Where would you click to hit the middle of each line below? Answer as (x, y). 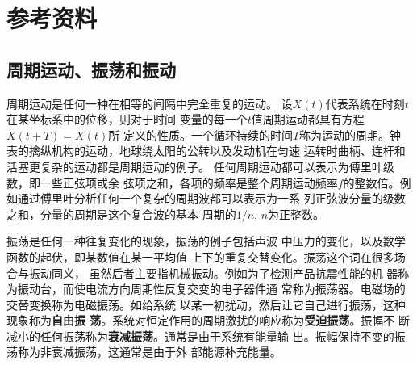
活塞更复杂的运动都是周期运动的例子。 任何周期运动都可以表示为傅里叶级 (200, 166)
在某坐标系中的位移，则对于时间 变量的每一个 (127, 119)
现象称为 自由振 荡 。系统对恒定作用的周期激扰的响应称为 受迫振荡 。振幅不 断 (208, 320)
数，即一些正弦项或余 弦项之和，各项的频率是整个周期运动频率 (172, 182)
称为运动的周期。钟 (350, 134)
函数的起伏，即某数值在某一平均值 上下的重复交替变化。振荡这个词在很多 (200, 256)
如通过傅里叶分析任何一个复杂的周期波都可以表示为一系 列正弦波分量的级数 (206, 198)
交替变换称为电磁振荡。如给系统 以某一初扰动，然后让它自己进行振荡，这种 (206, 304)
